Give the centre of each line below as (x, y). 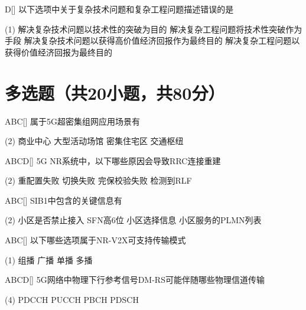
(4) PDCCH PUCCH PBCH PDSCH (72, 299)
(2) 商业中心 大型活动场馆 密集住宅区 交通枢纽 (94, 141)
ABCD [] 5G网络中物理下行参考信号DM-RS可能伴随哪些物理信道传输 (135, 280)
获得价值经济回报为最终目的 (58, 52)
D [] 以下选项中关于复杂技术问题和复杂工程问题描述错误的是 (119, 9)
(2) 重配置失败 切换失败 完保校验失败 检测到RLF (98, 180)
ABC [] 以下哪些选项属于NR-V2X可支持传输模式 (95, 240)
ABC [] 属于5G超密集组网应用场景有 (72, 121)
